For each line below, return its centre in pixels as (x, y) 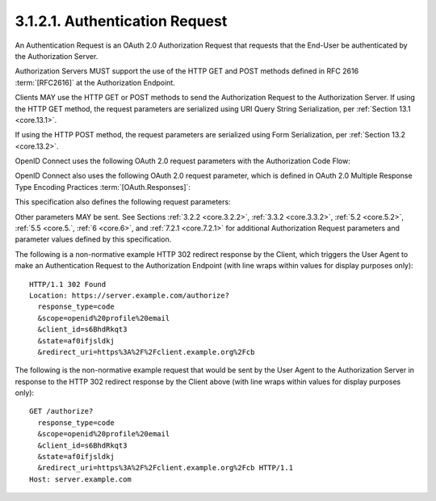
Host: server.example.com (81, 479)
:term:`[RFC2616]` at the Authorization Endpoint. (95, 82)
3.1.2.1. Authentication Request (121, 21)
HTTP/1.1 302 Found (68, 284)
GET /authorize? (61, 411)
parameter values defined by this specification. (93, 239)
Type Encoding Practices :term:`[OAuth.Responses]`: (103, 187)
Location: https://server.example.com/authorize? (130, 295)
